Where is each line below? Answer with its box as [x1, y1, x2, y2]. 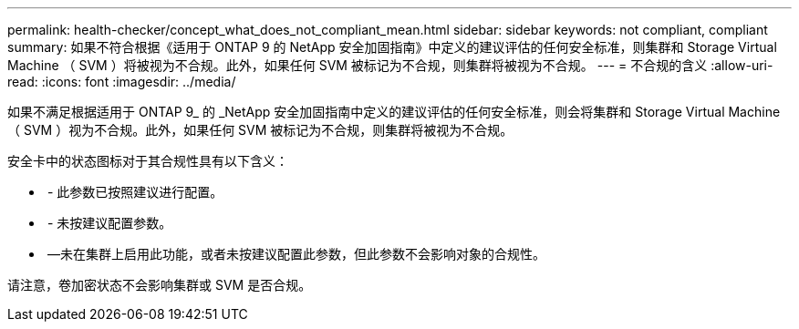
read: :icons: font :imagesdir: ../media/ [7, 74, 236, 89]
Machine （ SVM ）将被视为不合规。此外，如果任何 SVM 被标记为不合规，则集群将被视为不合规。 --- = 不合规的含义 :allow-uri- [7, 57, 773, 73]
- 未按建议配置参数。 [47, 215, 172, 231]
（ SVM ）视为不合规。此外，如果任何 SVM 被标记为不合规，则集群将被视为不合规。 [7, 122, 514, 138]
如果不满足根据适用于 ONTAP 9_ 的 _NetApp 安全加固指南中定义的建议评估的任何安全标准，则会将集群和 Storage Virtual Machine [7, 104, 781, 119]
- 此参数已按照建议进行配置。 [47, 184, 223, 200]
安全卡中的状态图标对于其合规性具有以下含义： [7, 153, 288, 169]
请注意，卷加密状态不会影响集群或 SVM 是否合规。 [7, 277, 312, 293]
